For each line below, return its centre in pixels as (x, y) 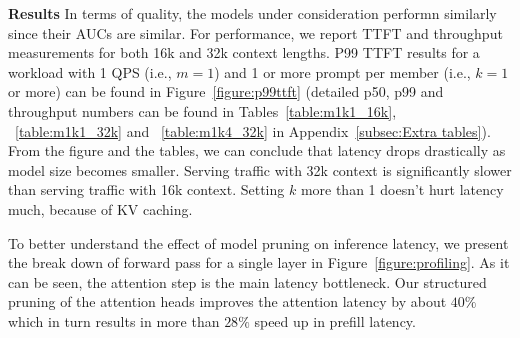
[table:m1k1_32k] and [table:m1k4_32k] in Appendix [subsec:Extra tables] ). (253, 130)
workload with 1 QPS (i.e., (90, 71)
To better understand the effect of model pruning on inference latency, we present (258, 242)
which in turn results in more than (114, 320)
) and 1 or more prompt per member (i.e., (342, 71)
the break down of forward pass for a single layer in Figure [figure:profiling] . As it (259, 262)
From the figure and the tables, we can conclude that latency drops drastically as (257, 150)
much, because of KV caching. (100, 208)
